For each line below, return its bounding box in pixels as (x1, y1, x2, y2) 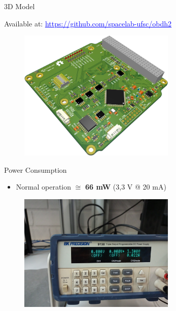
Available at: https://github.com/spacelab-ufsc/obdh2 (4, 18, 172, 28)
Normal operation (16, 181, 72, 192)
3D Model (4, 1, 35, 11)
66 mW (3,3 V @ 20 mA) (85, 181, 166, 192)
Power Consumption (4, 164, 67, 175)
